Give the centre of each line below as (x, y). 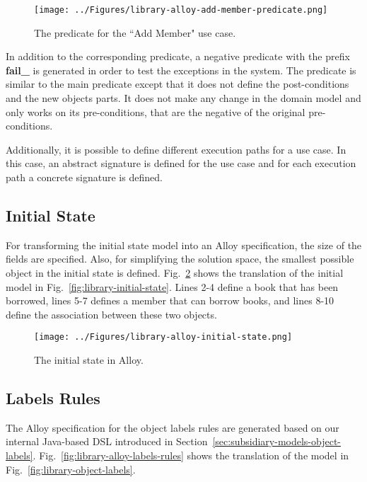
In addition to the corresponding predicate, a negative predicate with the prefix (178, 56)
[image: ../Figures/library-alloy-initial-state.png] (163, 337)
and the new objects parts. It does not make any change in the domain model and (183, 98)
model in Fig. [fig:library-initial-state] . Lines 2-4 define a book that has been (172, 286)
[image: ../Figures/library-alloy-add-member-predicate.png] (181, 10)
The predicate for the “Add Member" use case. (135, 32)
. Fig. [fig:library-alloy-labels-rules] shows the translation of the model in (191, 455)
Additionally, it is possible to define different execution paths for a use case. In (176, 149)
